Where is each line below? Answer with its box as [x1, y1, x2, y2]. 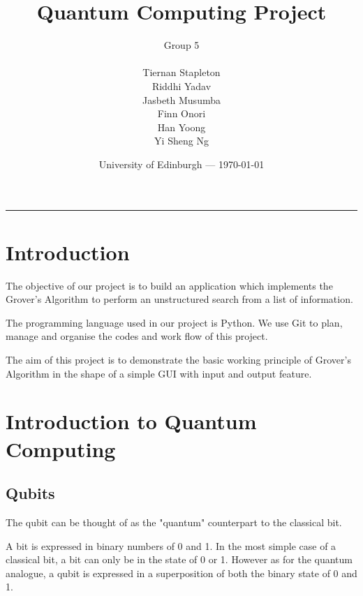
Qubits [6, 482, 55, 504]
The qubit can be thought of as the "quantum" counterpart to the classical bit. [6, 514, 342, 529]
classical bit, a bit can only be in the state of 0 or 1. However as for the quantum [6, 552, 353, 567]
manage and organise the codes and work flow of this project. [6, 329, 268, 343]
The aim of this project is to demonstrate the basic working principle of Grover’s [6, 352, 351, 366]
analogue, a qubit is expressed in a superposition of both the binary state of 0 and [6, 565, 357, 580]
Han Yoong [157, 119, 206, 134]
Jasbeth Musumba [142, 92, 221, 107]
